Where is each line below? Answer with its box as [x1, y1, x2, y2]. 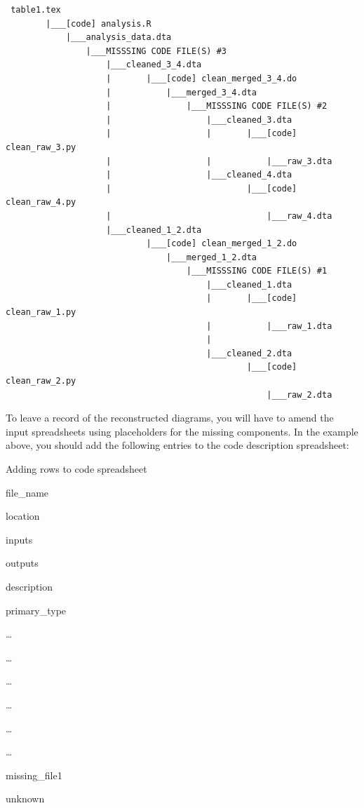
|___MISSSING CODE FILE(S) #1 [186, 266, 328, 276]
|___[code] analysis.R [46, 18, 151, 29]
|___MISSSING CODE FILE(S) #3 [86, 46, 227, 56]
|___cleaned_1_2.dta [106, 224, 202, 235]
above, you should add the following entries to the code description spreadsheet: [6, 438, 349, 452]
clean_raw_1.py [6, 307, 76, 318]
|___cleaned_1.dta [206, 279, 292, 290]
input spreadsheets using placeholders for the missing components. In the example [6, 424, 358, 438]
